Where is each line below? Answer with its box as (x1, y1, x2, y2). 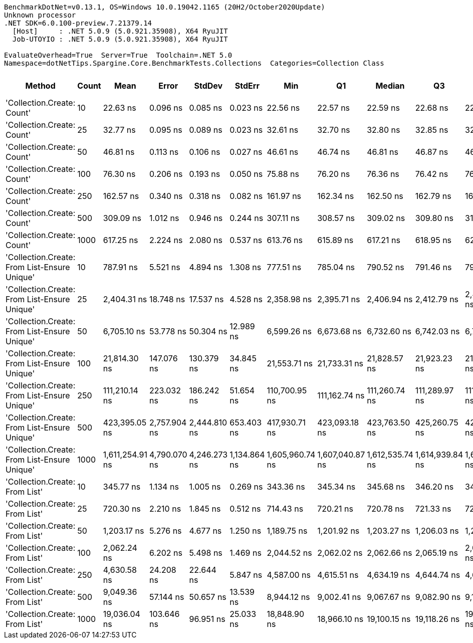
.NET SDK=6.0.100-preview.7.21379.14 (4, 19, 152, 27)
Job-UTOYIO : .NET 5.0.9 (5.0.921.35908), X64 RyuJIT (12, 35, 228, 43)
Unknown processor (4, 11, 76, 19)
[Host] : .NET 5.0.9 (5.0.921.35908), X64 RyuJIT (12, 27, 228, 35)
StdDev (194, 81, 223, 91)
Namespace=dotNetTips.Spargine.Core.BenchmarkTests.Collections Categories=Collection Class (4, 59, 384, 67)
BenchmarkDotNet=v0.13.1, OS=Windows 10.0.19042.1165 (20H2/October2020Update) (4, 3, 325, 11)
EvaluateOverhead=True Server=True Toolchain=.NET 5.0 (4, 51, 232, 59)
